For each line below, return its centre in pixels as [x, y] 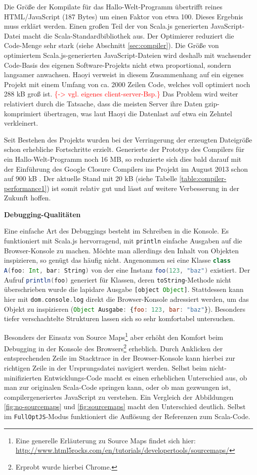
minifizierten [23, 377]
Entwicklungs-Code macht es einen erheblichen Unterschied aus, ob [145, 377]
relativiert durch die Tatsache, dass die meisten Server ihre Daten [103, 103]
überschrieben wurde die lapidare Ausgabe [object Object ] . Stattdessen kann [124, 289]
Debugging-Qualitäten [43, 214]
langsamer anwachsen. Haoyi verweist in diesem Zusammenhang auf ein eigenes [124, 74]
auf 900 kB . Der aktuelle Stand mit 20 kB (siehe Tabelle [91, 178]
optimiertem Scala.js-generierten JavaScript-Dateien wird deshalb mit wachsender [128, 55]
